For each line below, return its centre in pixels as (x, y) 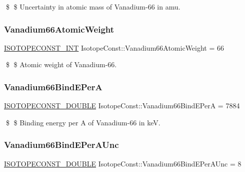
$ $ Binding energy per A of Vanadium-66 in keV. (83, 122)
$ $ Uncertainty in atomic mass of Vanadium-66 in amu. (93, 7)
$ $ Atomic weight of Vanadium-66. (61, 64)
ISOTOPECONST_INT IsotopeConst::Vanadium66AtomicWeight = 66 (114, 47)
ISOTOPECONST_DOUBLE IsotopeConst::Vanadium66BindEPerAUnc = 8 (123, 163)
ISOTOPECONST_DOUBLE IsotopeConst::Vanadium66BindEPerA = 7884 (122, 106)
